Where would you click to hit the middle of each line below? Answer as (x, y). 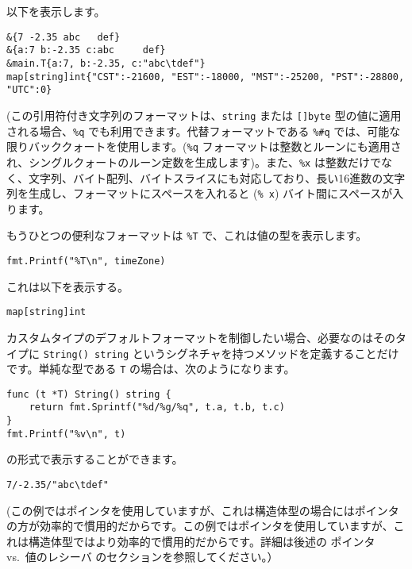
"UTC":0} (29, 90)
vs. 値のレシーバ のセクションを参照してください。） (142, 557)
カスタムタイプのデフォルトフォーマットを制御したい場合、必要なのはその (201, 337)
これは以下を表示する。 (67, 286)
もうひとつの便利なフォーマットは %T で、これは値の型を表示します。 (187, 235)
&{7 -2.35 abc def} (64, 37)
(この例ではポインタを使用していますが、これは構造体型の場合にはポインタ (203, 510)
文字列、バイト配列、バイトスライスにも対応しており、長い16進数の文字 (217, 177)
